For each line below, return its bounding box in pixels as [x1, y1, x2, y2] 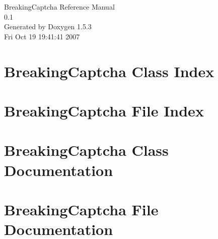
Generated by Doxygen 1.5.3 [4, 21, 92, 32]
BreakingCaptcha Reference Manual [4, 2, 115, 12]
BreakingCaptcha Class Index [4, 61, 214, 81]
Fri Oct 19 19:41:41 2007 [4, 31, 80, 41]
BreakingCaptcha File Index [4, 100, 204, 121]
